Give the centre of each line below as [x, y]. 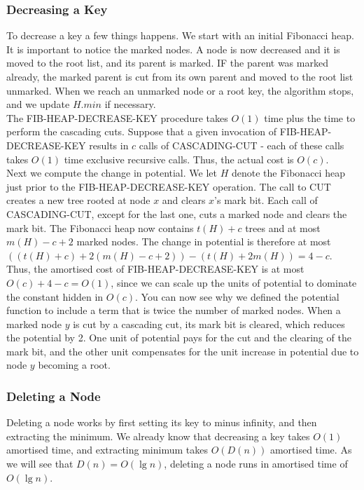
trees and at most [283, 227]
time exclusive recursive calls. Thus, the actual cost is [179, 159]
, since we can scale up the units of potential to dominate [234, 282]
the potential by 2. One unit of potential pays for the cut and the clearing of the [179, 338]
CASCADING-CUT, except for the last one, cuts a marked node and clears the [177, 213]
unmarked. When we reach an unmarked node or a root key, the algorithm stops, [180, 90]
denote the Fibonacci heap [288, 173]
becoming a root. [74, 365]
